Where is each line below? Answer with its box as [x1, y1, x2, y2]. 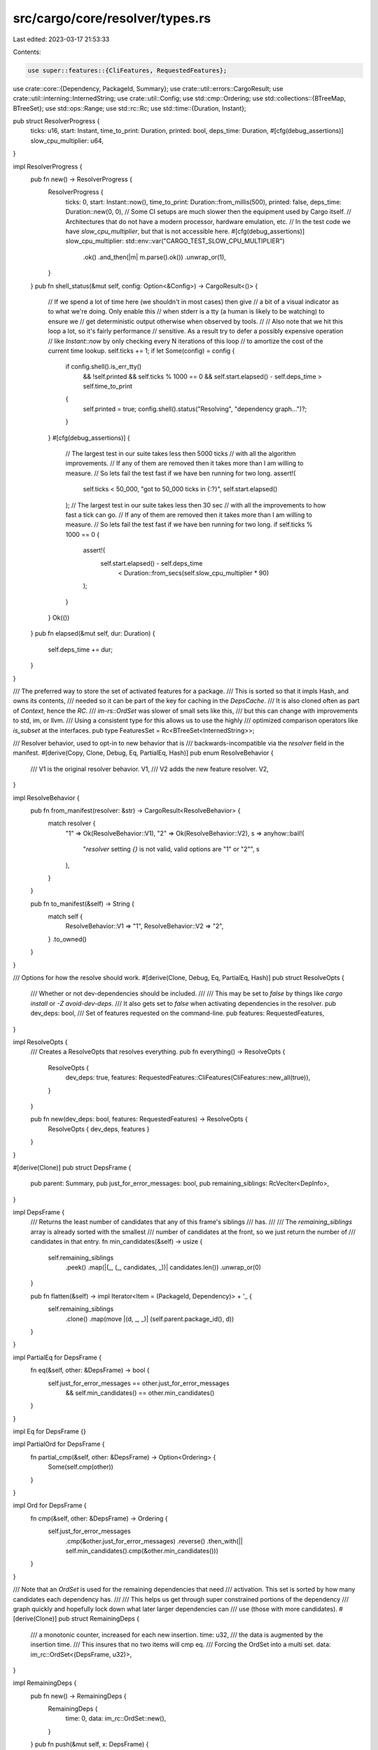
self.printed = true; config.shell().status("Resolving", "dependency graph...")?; [83, 405, 307, 413]
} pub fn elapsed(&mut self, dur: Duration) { [30, 629, 155, 638]
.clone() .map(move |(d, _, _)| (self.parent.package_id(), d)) [65, 1315, 234, 1323]
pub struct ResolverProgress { [13, 117, 100, 125]
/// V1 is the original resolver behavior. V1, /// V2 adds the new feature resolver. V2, [30, 764, 269, 773]
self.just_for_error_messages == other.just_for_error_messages [48, 1379, 230, 1387]
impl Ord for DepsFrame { [13, 1501, 87, 1510]
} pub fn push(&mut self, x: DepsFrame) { [30, 1740, 149, 1749]
